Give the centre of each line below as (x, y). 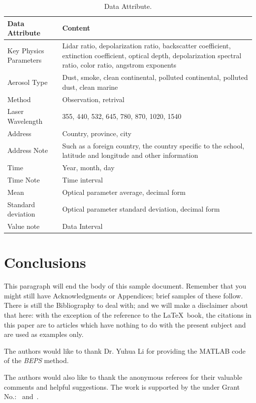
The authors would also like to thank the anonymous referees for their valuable (123, 377)
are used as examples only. (44, 334)
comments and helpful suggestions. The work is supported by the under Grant (122, 386)
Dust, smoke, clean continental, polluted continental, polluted (155, 77)
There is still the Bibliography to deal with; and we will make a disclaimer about (126, 305)
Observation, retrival (93, 99)
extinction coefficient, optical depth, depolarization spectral (152, 55)
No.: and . (21, 396)
